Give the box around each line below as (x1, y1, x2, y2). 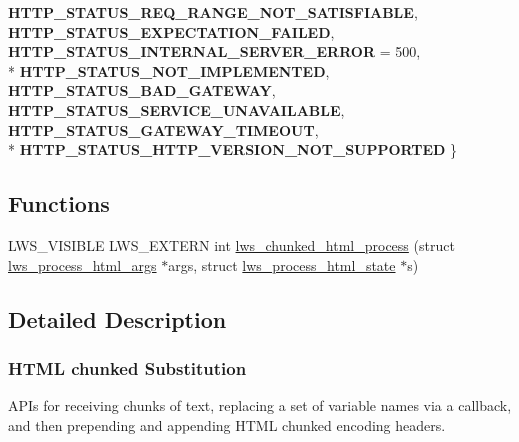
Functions (8, 188, 110, 219)
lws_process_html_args (8, 254, 157, 275)
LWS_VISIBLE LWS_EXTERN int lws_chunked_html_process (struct (8, 234, 455, 255)
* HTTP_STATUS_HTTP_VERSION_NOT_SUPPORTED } (8, 139, 458, 160)
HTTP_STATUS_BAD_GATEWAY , (8, 80, 276, 101)
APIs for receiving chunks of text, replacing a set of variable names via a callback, (8, 395, 512, 416)
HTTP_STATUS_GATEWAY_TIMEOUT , (8, 119, 319, 140)
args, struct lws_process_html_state (168, 254, 396, 275)
